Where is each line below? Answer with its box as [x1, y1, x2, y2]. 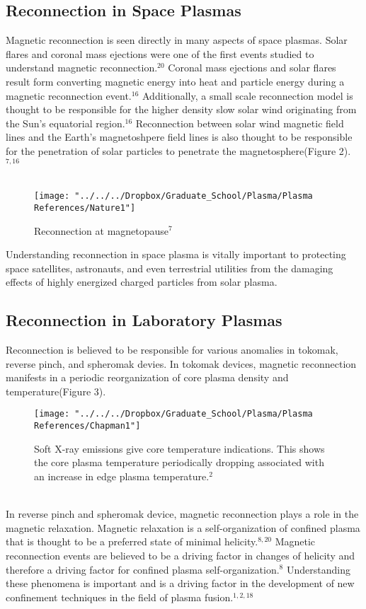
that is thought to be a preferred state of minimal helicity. [6, 534, 258, 549]
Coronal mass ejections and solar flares [168, 60, 336, 75]
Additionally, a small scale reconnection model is [142, 88, 353, 103]
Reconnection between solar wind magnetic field [135, 115, 344, 130]
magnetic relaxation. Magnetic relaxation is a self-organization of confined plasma [6, 520, 360, 535]
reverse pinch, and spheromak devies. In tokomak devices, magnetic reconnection [6, 356, 357, 371]
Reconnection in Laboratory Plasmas [6, 309, 282, 331]
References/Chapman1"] [34, 421, 141, 431]
